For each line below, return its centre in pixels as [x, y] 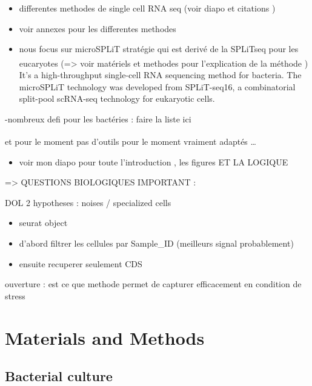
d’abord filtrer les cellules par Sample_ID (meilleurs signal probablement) [156, 243]
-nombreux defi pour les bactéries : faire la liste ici [98, 118]
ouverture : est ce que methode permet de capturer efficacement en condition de [153, 284]
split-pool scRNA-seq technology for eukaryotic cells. [117, 98]
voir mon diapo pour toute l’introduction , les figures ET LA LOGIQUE [154, 161]
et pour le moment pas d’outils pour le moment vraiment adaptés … [131, 141]
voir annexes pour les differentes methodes [98, 28]
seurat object [43, 223]
